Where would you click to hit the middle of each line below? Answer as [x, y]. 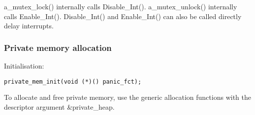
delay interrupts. [29, 26]
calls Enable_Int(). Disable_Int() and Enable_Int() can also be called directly [123, 16]
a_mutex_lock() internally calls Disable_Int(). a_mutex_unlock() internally [121, 6]
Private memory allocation [58, 47]
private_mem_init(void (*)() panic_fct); [73, 81]
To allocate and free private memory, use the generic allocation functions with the [127, 97]
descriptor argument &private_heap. [59, 106]
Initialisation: [24, 66]
